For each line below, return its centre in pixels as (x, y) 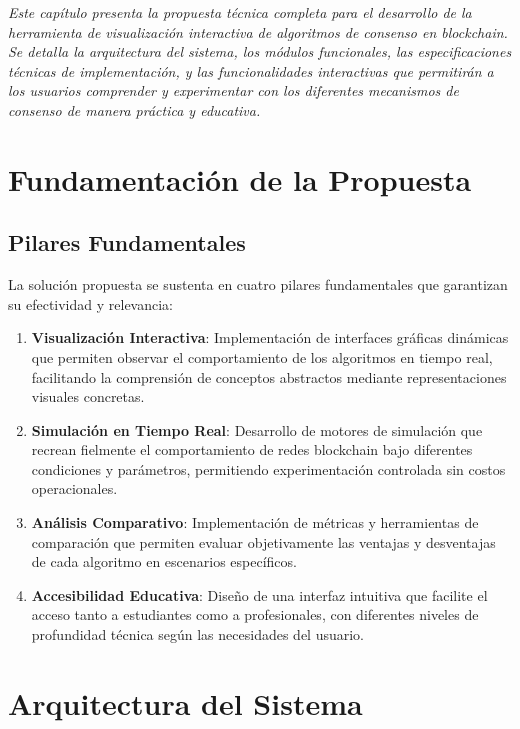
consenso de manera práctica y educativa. (134, 109)
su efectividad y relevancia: (91, 303)
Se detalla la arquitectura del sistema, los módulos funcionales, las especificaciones (260, 51)
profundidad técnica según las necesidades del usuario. (198, 634)
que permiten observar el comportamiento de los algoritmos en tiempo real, (262, 356)
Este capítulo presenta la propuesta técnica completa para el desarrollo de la (240, 12)
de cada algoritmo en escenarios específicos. (164, 561)
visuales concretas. (88, 396)
